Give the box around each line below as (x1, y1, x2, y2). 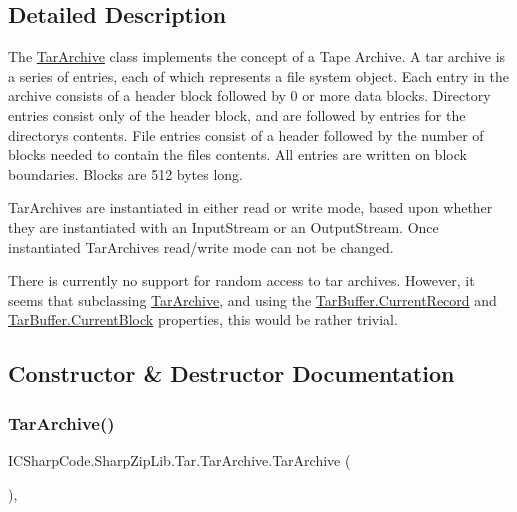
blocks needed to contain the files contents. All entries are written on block (8, 144, 467, 165)
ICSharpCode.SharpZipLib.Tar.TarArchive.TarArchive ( (8, 449, 351, 470)
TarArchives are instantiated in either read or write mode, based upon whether (8, 197, 493, 218)
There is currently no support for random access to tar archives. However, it (8, 270, 475, 291)
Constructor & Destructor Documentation (8, 358, 455, 389)
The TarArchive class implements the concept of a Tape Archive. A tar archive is (8, 46, 506, 67)
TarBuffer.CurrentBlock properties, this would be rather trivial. (8, 309, 398, 330)
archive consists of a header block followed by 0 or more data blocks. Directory (8, 85, 491, 106)
